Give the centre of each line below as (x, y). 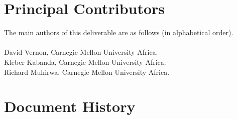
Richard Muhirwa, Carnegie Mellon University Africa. (87, 72)
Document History (70, 106)
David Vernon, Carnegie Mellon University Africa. (81, 52)
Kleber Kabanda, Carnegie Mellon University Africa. (85, 62)
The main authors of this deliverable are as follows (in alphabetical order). (119, 32)
